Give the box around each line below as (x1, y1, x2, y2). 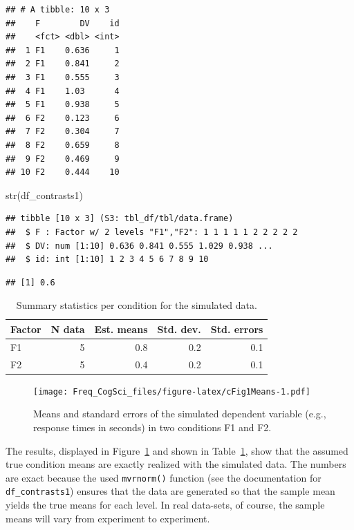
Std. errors (210, 321, 263, 336)
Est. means (94, 321, 148, 336)
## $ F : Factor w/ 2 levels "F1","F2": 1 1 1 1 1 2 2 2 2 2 (6, 227, 298, 237)
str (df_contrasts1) (6, 187, 83, 202)
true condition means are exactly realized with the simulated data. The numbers (6, 457, 346, 471)
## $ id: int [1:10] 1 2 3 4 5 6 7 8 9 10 (6, 254, 209, 265)
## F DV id (6, 18, 120, 28)
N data (50, 321, 85, 336)
